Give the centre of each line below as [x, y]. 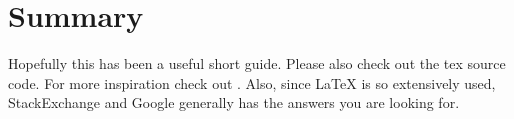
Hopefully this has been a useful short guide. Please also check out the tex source [257, 63]
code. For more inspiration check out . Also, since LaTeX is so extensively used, [252, 82]
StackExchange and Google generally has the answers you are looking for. [234, 102]
